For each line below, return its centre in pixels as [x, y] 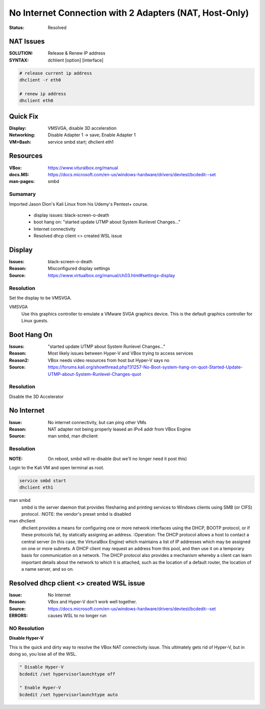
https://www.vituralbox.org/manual [83, 168]
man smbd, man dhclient [73, 436]
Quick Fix [24, 116]
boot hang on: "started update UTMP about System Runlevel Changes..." [107, 222]
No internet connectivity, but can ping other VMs [97, 422]
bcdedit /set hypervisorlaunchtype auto [68, 694]
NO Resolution [26, 628]
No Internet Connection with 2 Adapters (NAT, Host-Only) [129, 13]
